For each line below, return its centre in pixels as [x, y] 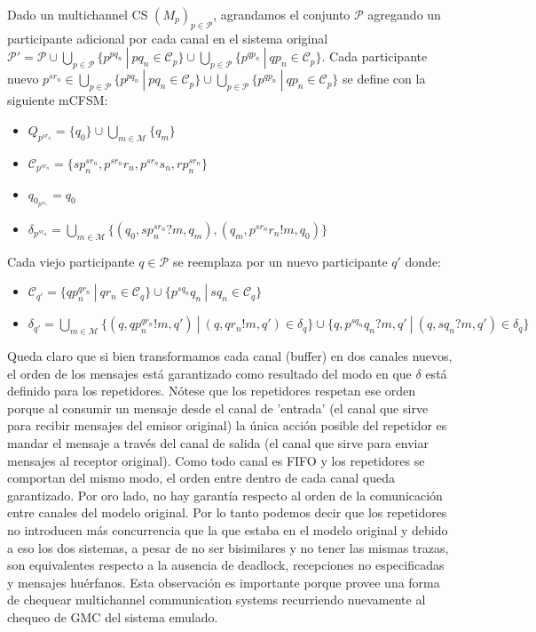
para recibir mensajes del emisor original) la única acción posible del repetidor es [227, 425]
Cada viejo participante [71, 261]
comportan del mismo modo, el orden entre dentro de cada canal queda [201, 478]
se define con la [384, 79]
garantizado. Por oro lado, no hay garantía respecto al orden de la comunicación [225, 495]
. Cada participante [374, 56]
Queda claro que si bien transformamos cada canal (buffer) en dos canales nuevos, [230, 355]
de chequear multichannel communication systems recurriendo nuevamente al [217, 600]
